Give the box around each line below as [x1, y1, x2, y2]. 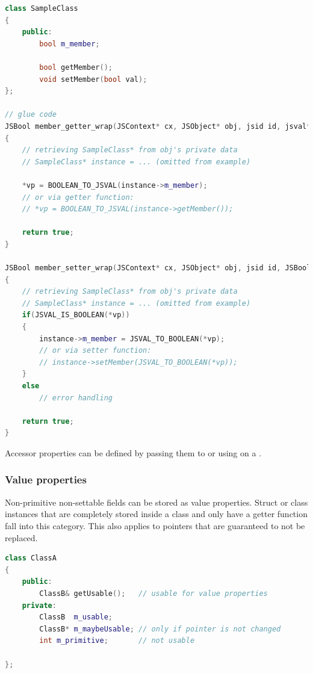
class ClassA [5, 554, 57, 563]
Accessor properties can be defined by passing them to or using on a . [5, 446, 262, 459]
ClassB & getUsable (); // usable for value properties [39, 589, 268, 598]
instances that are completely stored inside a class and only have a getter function [5, 507, 308, 520]
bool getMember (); [39, 63, 113, 72]
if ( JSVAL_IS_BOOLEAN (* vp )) [22, 311, 130, 320]
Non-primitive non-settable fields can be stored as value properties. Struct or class [5, 495, 308, 508]
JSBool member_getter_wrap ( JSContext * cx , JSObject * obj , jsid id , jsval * [5, 122, 311, 131]
